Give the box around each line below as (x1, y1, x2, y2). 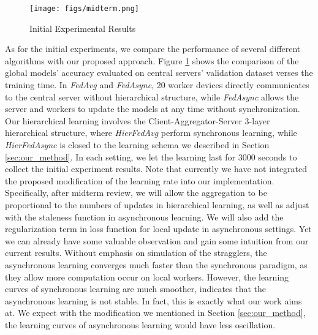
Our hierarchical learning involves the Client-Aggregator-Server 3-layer (5, 114, 270, 127)
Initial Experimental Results (29, 21, 136, 34)
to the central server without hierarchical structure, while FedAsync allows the (5, 90, 299, 103)
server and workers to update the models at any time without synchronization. (5, 102, 300, 115)
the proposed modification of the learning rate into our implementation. (5, 174, 274, 187)
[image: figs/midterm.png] (29, 4, 139, 13)
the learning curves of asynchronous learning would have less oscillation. (5, 318, 276, 331)
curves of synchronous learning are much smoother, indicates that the (5, 282, 267, 295)
